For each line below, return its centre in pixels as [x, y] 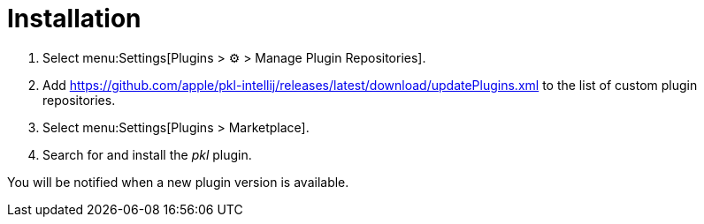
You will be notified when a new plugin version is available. [178, 182]
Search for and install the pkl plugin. [147, 154]
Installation [74, 19]
